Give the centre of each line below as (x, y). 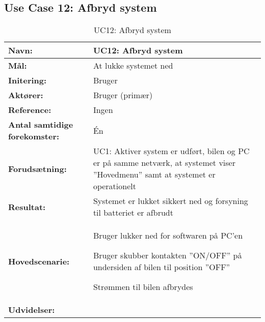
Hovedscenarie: (39, 261)
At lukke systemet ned (133, 66)
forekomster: (34, 136)
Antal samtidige (41, 125)
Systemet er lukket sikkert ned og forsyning (170, 201)
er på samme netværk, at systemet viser (164, 163)
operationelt (114, 186)
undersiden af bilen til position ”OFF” (162, 267)
